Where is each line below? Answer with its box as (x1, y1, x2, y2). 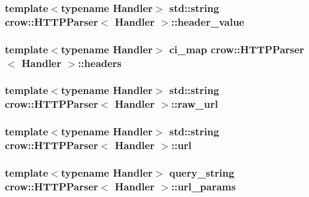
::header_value (171, 14, 244, 29)
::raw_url (171, 96, 219, 111)
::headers (78, 55, 122, 70)
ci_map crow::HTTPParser (169, 41, 304, 56)
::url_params (171, 178, 236, 193)
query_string (169, 165, 235, 180)
